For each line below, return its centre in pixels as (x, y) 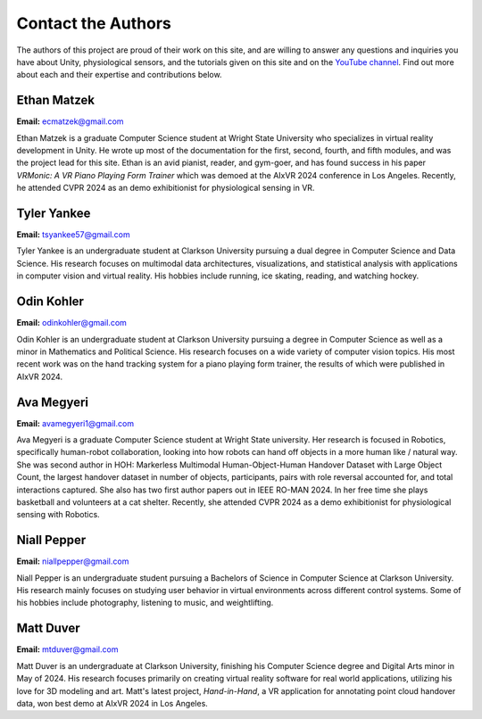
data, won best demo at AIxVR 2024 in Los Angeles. (112, 703)
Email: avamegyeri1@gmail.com (75, 423)
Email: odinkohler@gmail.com (71, 323)
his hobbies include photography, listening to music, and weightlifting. (145, 603)
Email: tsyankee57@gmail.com (73, 235)
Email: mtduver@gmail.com (67, 649)
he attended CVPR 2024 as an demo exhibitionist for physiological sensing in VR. (166, 188)
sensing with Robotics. (58, 515)
